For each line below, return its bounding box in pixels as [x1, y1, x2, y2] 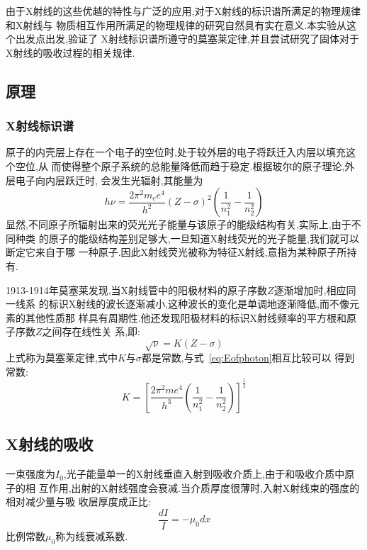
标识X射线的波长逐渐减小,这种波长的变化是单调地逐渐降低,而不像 [48, 296, 349, 311]
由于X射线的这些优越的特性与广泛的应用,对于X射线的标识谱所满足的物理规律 [6, 4, 361, 18]
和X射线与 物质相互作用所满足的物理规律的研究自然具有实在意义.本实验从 [6, 17, 347, 32]
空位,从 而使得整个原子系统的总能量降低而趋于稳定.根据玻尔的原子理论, [15, 158, 345, 173]
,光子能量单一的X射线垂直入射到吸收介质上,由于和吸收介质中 [63, 466, 345, 481]
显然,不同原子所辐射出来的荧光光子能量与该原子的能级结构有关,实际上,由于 [6, 217, 351, 232]
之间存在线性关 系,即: [42, 324, 141, 339]
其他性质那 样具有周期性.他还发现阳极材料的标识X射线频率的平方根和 [25, 310, 347, 325]
